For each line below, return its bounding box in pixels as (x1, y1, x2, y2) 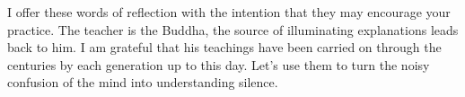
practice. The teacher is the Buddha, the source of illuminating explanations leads (7, 20, 459, 39)
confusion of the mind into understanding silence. (7, 73, 278, 92)
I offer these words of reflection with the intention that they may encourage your (7, 3, 451, 21)
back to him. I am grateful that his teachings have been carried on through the (7, 38, 442, 57)
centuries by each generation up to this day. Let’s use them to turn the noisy (7, 55, 430, 74)
